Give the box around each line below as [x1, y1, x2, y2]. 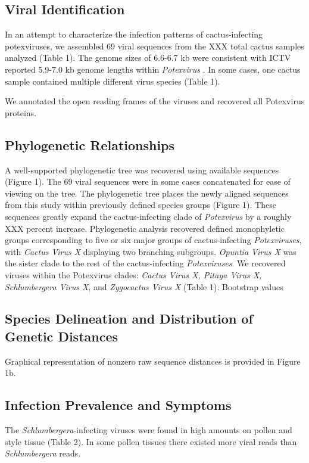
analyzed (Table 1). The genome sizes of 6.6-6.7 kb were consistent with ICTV [5, 51, 291, 64]
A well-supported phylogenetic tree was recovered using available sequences [5, 163, 279, 176]
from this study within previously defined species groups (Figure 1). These [5, 198, 276, 211]
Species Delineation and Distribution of [5, 309, 253, 328]
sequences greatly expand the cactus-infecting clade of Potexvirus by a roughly [5, 210, 292, 222]
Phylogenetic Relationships [5, 135, 175, 154]
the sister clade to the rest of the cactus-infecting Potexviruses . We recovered [5, 257, 286, 269]
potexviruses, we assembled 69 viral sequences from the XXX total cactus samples [5, 39, 304, 52]
